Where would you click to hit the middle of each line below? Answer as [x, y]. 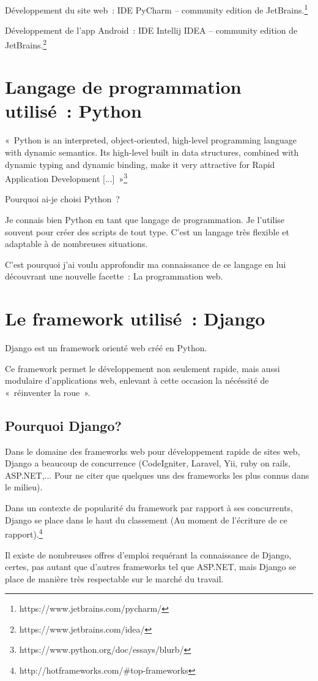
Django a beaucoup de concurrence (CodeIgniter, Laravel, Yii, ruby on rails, [148, 463]
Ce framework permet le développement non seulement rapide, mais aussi [142, 368]
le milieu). [24, 487]
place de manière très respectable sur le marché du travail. [114, 578]
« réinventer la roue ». [48, 392]
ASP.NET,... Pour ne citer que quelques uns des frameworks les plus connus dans [157, 475]
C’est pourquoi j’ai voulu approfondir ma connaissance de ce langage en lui [146, 264]
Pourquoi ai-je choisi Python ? [62, 199]
